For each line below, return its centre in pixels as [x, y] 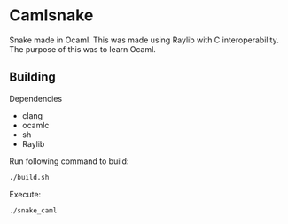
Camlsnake [51, 15]
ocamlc [35, 125]
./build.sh [29, 177]
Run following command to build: [69, 161]
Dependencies [36, 98]
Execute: [25, 194]
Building [32, 77]
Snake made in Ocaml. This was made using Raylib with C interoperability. [144, 40]
